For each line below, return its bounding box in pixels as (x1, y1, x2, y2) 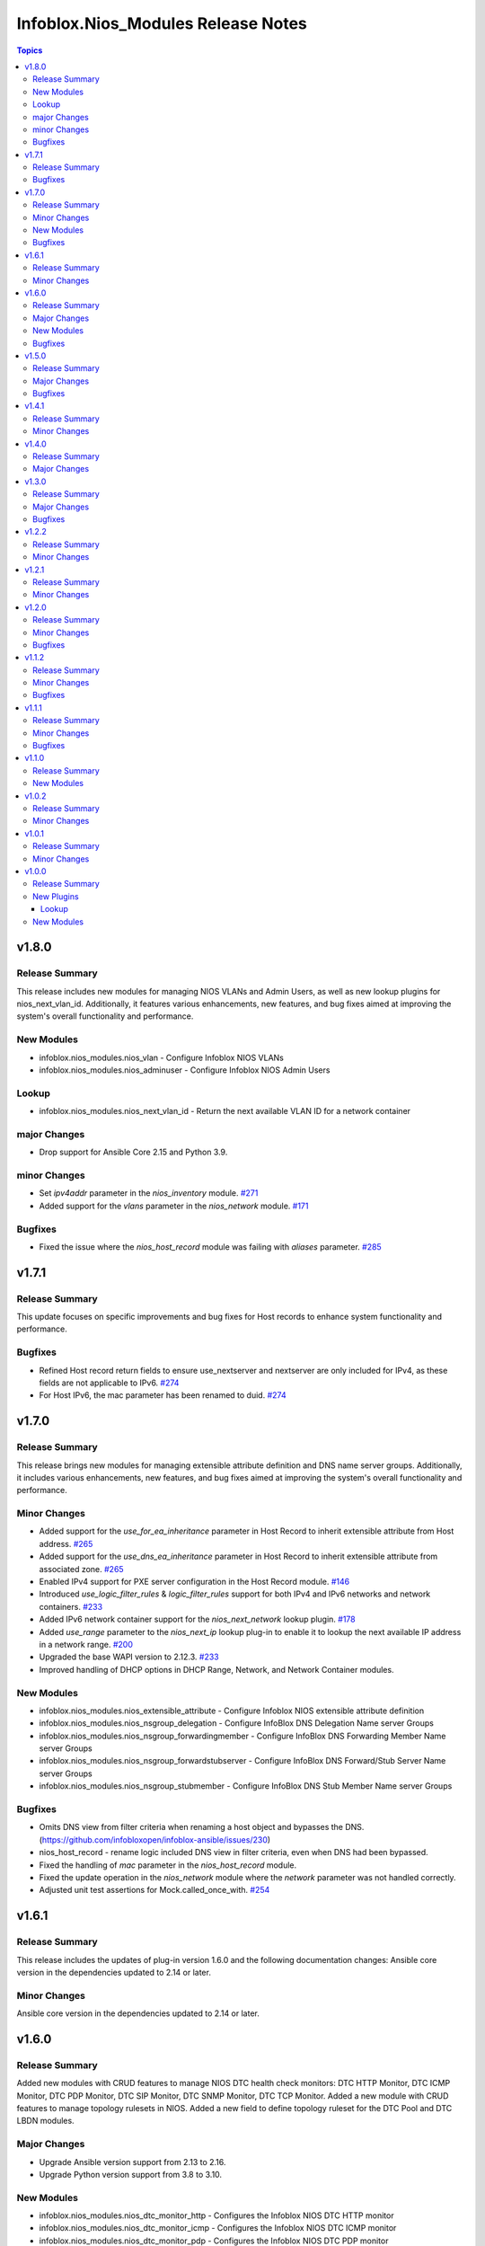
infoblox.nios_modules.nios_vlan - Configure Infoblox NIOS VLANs (39, 1052, 285, 1063)
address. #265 (39, 1538, 93, 1549)
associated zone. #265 (39, 1563, 125, 1574)
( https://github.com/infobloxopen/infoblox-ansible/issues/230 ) (39, 1834, 271, 1845)
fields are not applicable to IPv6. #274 (39, 1377, 180, 1388)
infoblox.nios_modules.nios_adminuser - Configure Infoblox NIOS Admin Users (39, 1065, 331, 1075)
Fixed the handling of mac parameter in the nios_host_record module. (39, 1860, 297, 1870)
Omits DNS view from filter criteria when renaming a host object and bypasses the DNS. (39, 1822, 365, 1833)
